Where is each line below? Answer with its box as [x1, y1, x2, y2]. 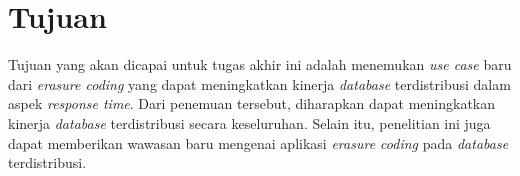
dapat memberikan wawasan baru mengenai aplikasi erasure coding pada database [8, 132, 509, 153]
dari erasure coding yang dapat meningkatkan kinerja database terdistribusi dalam [8, 73, 511, 94]
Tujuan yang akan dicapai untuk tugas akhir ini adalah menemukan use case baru [8, 54, 512, 75]
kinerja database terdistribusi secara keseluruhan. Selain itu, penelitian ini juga [8, 112, 491, 133]
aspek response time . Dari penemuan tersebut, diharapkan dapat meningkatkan [8, 93, 496, 114]
